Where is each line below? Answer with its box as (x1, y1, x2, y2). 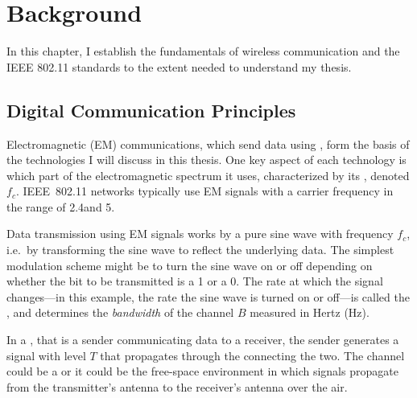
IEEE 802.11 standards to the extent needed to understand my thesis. (6, 58, 352, 75)
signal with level (6, 347, 86, 363)
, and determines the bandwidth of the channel (6, 304, 234, 321)
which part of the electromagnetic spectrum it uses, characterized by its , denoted (6, 166, 410, 183)
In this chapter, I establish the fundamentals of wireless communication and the (6, 43, 400, 59)
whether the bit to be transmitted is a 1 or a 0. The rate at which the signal (6, 273, 383, 289)
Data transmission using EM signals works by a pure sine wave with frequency (6, 225, 394, 242)
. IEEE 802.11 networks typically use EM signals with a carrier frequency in (15, 183, 394, 199)
